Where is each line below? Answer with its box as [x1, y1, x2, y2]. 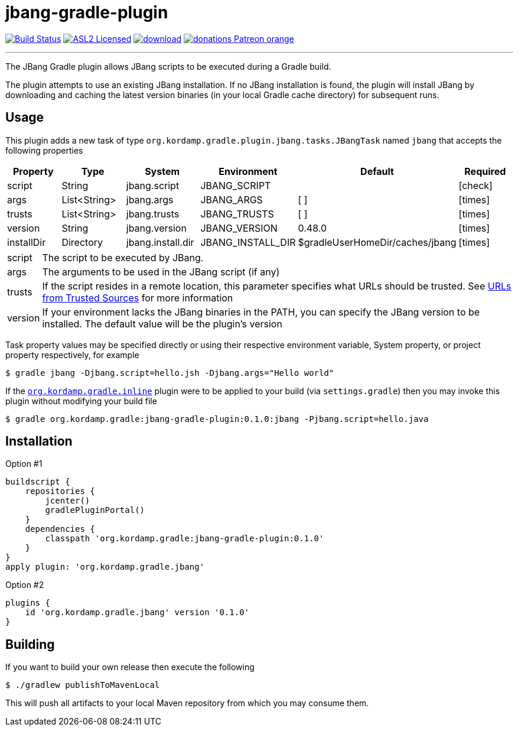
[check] [458, 179, 493, 191]
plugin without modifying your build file [5, 395, 157, 406]
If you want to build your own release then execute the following [5, 662, 255, 672]
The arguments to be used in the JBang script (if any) [42, 265, 280, 278]
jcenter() [45, 496, 90, 506]
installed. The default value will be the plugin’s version [42, 317, 282, 330]
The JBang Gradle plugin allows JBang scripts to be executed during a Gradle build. [5, 61, 331, 72]
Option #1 [5, 459, 43, 469]
